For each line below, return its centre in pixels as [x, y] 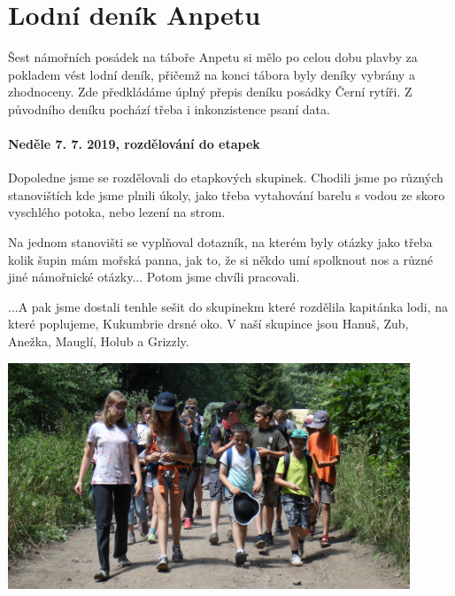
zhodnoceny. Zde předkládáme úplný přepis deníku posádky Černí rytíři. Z [210, 92]
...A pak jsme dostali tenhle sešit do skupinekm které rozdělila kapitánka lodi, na [228, 306]
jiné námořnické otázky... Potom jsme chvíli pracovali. [154, 277]
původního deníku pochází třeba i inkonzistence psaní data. [169, 108]
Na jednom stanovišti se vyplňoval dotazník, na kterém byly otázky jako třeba [220, 242]
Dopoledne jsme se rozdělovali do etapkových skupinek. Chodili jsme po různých [226, 178]
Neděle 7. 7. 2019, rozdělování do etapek [134, 144]
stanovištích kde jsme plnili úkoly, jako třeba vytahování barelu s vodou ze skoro [227, 194]
